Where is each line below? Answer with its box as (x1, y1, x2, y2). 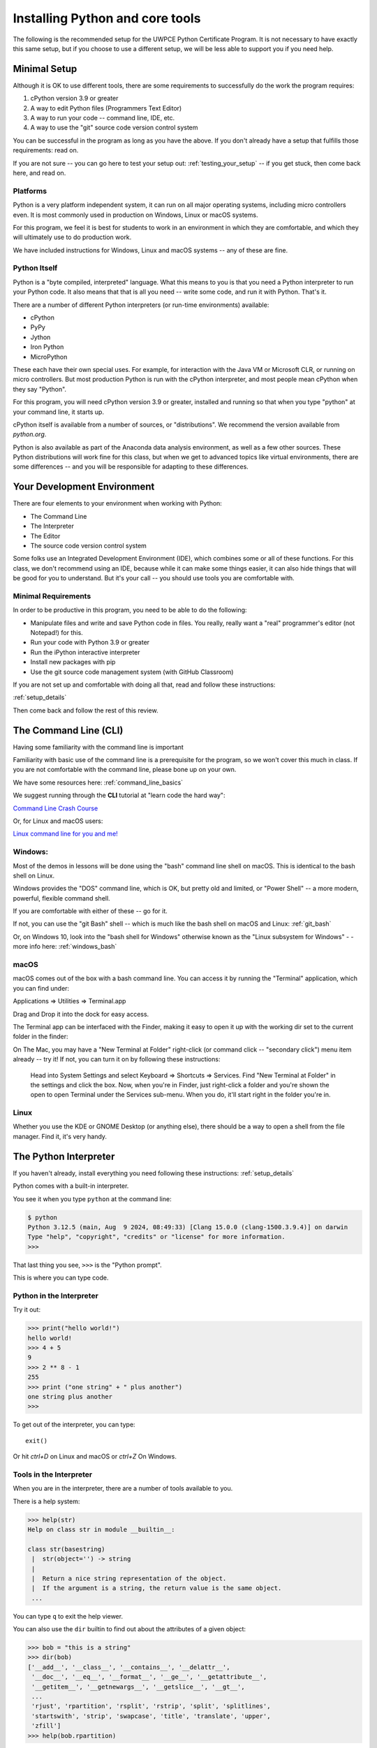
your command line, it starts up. (13, 408, 105, 416)
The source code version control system (30, 541, 147, 550)
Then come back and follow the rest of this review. (13, 706, 158, 715)
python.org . (13, 430, 47, 438)
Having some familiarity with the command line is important (13, 743, 184, 751)
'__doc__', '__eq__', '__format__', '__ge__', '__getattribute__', (31, 1673, 267, 1681)
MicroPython (30, 352, 68, 361)
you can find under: (13, 984, 70, 992)
